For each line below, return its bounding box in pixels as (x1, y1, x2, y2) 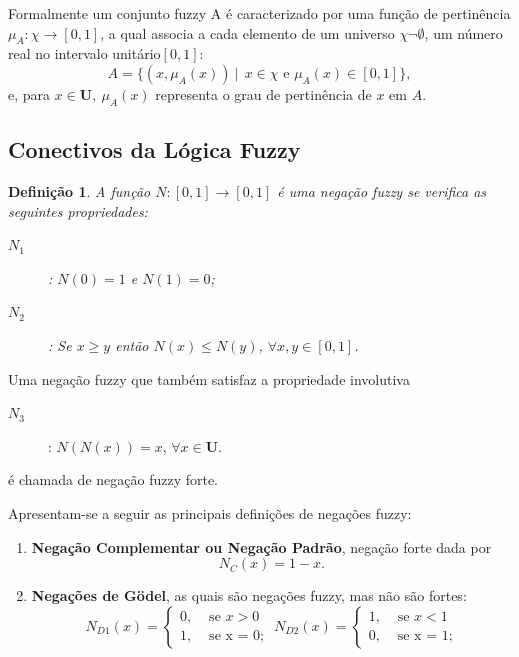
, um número (424, 22, 503, 43)
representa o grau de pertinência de (155, 83, 372, 104)
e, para (8, 83, 51, 104)
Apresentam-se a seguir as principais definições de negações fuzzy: (8, 502, 412, 523)
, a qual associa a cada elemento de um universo (100, 22, 395, 43)
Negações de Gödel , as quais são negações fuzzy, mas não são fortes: (31, 585, 467, 606)
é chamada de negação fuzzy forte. (8, 469, 219, 490)
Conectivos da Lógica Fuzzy (8, 134, 301, 165)
